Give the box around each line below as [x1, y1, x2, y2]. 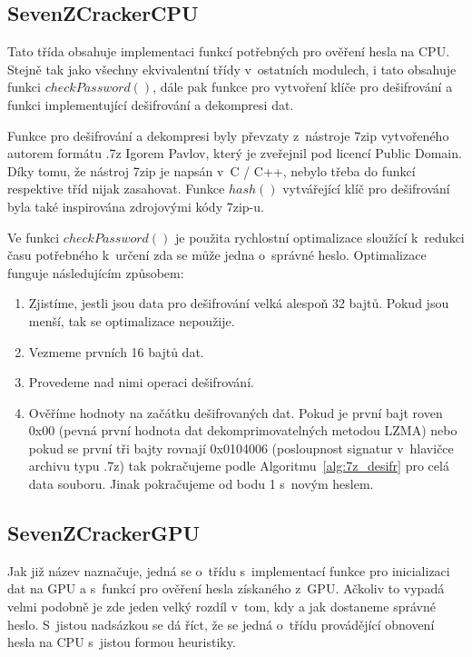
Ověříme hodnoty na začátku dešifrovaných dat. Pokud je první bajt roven [28, 403, 443, 422]
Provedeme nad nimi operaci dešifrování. [28, 373, 254, 392]
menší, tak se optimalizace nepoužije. [28, 311, 235, 330]
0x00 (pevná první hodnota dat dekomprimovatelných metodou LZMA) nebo [28, 421, 457, 440]
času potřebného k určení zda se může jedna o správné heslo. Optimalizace [7, 245, 427, 264]
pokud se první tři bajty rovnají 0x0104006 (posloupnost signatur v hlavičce [28, 438, 454, 457]
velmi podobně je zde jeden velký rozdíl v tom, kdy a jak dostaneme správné [7, 597, 436, 616]
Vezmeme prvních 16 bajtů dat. [28, 342, 204, 361]
